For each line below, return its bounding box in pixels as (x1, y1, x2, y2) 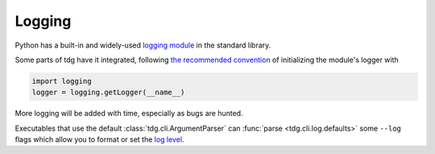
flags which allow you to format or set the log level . (14, 135, 184, 144)
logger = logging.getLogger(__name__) (31, 88, 185, 97)
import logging (31, 77, 92, 85)
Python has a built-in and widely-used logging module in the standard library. (14, 40, 271, 50)
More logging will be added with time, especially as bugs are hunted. (14, 109, 243, 119)
